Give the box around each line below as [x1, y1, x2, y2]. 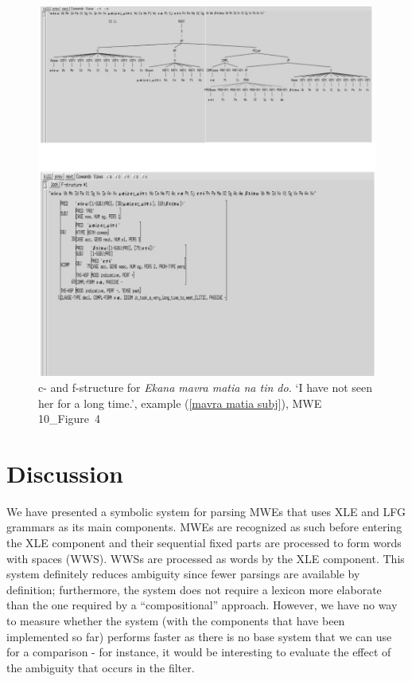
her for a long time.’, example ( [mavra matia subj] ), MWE [38, 394, 322, 411]
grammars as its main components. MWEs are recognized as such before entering [6, 519, 402, 535]
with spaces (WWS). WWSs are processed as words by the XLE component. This [6, 550, 405, 566]
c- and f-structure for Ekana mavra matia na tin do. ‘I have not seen [38, 378, 373, 395]
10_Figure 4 [38, 410, 101, 427]
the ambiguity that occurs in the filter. [6, 659, 195, 675]
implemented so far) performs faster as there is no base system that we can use [6, 628, 392, 644]
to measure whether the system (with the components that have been [6, 613, 345, 629]
